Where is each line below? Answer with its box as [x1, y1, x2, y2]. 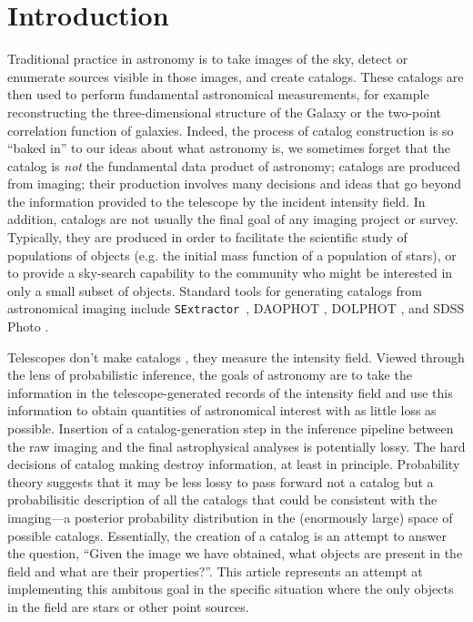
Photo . [7, 317, 49, 336]
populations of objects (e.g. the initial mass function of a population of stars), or [7, 245, 457, 264]
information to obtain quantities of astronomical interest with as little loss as [7, 401, 437, 420]
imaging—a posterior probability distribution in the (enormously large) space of [7, 508, 453, 527]
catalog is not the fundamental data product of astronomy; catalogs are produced [7, 156, 461, 175]
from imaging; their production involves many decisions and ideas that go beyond [7, 174, 462, 193]
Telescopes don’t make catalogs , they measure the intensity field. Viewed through [7, 347, 465, 366]
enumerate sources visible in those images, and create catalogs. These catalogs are [7, 66, 464, 86]
